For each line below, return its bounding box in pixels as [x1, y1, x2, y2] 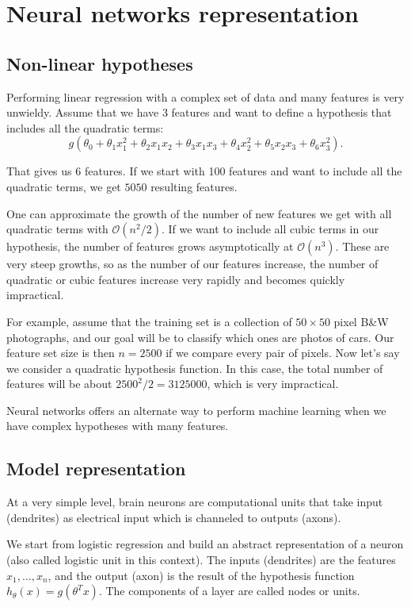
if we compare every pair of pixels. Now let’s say [166, 344, 400, 361]
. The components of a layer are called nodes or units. [98, 582, 360, 599]
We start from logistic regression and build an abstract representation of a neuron [6, 536, 404, 552]
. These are [335, 238, 390, 255]
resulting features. [150, 178, 238, 194]
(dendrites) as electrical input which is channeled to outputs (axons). [6, 509, 341, 525]
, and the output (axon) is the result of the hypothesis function [48, 567, 355, 583]
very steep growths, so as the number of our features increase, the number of [6, 255, 379, 272]
